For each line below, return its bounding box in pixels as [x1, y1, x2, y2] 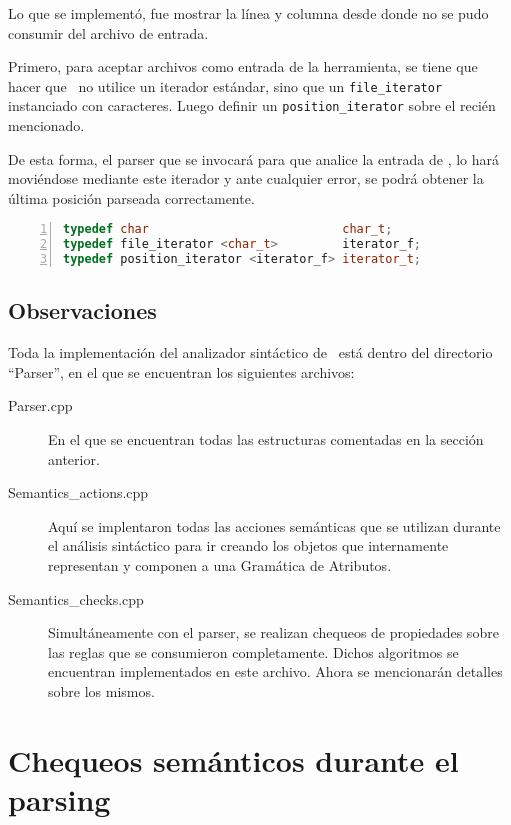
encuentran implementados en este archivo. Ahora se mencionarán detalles [48, 661, 503, 682]
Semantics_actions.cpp [8, 482, 149, 503]
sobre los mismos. [48, 681, 155, 702]
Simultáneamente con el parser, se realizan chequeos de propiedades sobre [48, 622, 499, 643]
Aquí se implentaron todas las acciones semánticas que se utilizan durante [48, 515, 501, 536]
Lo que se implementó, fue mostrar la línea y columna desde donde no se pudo [8, 3, 489, 23]
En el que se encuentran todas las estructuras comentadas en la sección [48, 429, 484, 450]
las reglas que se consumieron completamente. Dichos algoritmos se [48, 641, 459, 662]
